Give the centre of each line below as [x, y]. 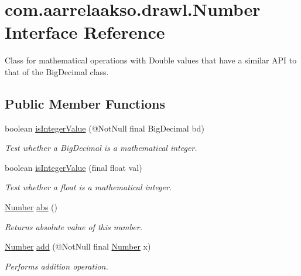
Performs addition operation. [57, 266]
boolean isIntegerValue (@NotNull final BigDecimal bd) [105, 128]
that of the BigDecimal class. [57, 71]
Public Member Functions [85, 103]
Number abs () [31, 207]
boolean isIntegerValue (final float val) [73, 167]
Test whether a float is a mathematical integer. [88, 187]
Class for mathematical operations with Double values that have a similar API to [151, 60]
